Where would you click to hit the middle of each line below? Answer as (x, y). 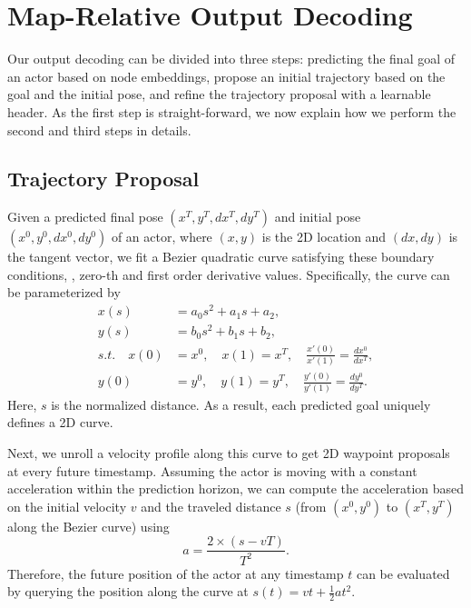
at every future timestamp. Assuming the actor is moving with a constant (212, 470)
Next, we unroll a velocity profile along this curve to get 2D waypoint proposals (229, 453)
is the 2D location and (324, 237)
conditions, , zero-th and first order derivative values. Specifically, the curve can (229, 274)
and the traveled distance (211, 506)
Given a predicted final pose (85, 217)
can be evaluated (403, 573)
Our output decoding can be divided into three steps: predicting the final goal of (231, 59)
